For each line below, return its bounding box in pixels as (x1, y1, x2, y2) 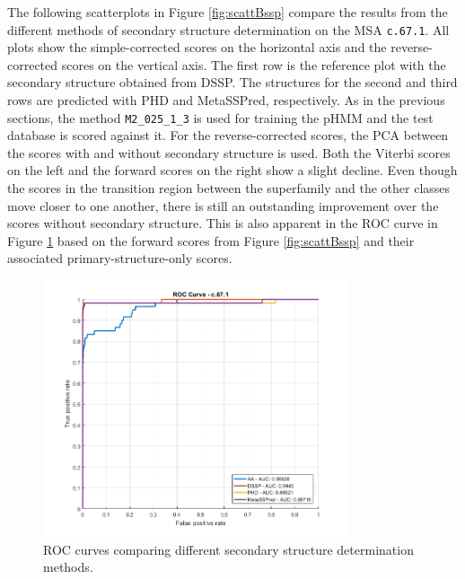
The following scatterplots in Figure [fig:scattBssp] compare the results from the (7, 3, 448, 21)
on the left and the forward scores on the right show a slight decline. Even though (7, 161, 458, 180)
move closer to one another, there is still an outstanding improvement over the (7, 196, 439, 215)
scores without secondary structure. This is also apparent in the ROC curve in (7, 214, 438, 232)
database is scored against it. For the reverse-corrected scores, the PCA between (7, 126, 449, 145)
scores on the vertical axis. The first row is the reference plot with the (61, 55, 446, 74)
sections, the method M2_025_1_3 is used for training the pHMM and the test (7, 108, 434, 127)
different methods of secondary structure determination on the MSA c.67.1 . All (7, 20, 450, 39)
